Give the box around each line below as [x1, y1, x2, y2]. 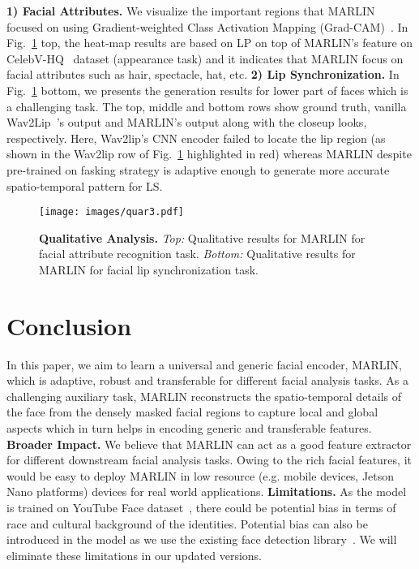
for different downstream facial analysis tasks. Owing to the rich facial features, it [6, 451, 412, 468]
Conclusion [6, 308, 132, 342]
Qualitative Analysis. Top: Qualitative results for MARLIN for [39, 229, 366, 246]
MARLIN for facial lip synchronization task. [39, 261, 259, 278]
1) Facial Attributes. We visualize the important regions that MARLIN [6, 2, 375, 19]
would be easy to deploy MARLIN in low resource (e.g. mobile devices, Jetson [6, 467, 395, 484]
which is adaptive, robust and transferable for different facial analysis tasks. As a [6, 372, 408, 389]
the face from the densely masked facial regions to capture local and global [6, 403, 378, 420]
